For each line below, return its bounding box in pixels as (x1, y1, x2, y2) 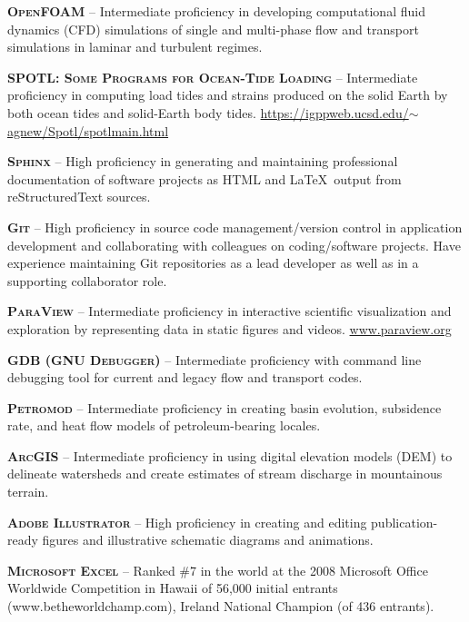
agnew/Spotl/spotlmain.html (7, 121, 169, 140)
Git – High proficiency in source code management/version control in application (7, 217, 463, 236)
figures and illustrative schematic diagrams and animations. (42, 530, 374, 549)
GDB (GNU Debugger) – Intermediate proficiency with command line (7, 350, 422, 369)
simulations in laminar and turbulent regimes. (7, 37, 263, 56)
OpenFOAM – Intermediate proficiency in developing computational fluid (7, 2, 425, 20)
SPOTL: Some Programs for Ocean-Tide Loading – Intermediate (7, 67, 418, 86)
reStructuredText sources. (7, 187, 151, 206)
